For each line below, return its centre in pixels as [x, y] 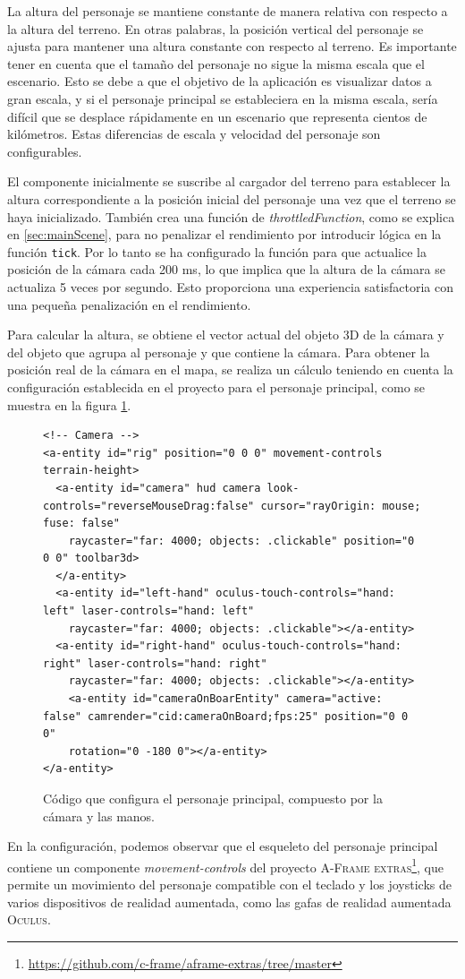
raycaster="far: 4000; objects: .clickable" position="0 [241, 541]
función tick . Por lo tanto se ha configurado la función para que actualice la [217, 251]
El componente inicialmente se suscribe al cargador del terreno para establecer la [229, 181]
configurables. [45, 151]
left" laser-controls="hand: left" [149, 611]
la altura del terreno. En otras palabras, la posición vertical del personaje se [216, 28]
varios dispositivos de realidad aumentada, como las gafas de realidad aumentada [229, 902]
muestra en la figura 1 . [69, 404]
